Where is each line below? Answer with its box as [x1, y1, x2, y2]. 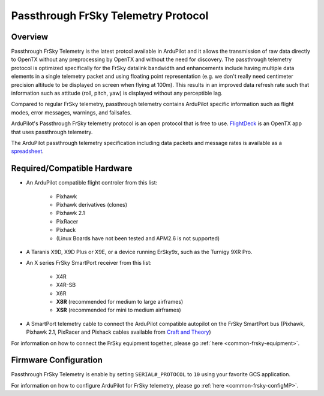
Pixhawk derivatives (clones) [56, 201, 128, 208]
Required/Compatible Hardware [11, 164, 133, 174]
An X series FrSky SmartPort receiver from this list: [26, 259, 152, 267]
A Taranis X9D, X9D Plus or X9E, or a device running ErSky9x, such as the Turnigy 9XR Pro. [26, 249, 253, 255]
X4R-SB [56, 282, 76, 289]
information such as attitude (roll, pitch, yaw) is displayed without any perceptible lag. [11, 90, 223, 97]
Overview [11, 32, 49, 42]
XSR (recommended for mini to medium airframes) [56, 306, 181, 314]
